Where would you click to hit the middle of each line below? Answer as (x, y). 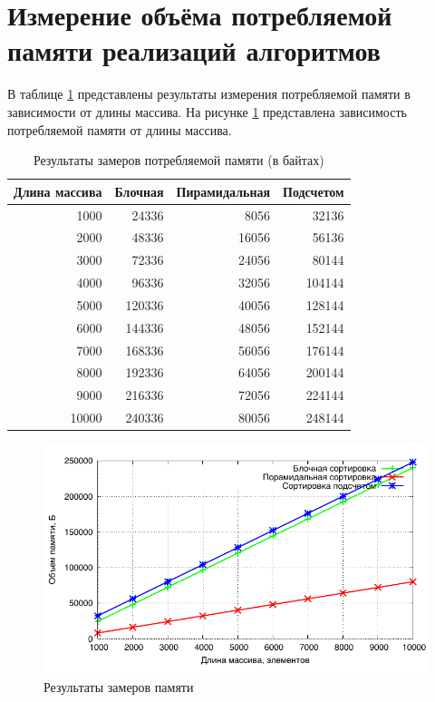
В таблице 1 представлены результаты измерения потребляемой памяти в (209, 94)
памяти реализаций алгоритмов (194, 50)
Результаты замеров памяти (119, 687)
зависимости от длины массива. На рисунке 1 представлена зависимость (207, 111)
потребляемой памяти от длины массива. (120, 129)
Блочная (139, 191)
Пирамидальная (223, 191)
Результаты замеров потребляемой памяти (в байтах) (179, 160)
